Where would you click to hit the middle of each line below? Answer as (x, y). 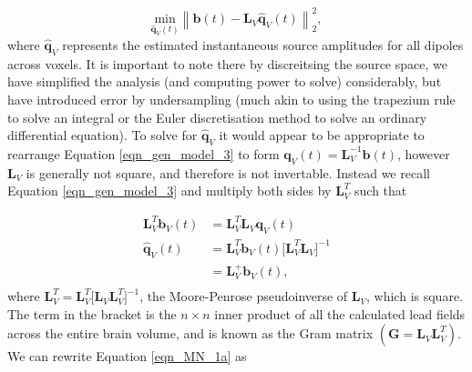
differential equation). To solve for (103, 135)
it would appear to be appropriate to (322, 135)
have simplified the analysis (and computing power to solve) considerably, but (225, 81)
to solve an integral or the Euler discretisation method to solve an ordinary (217, 117)
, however (424, 153)
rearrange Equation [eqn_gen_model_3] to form (144, 153)
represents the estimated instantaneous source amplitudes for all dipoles (263, 44)
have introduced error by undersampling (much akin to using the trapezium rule (231, 99)
